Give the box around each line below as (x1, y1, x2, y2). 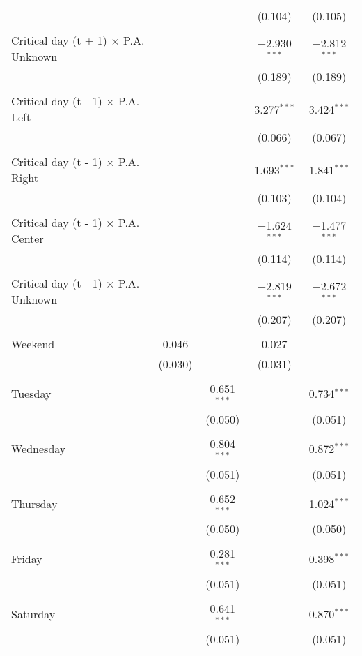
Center (11, 230, 44, 246)
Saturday (11, 605, 56, 622)
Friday (11, 550, 42, 567)
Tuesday (11, 385, 52, 402)
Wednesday (11, 440, 66, 457)
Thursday (11, 495, 58, 512)
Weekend (11, 336, 55, 352)
